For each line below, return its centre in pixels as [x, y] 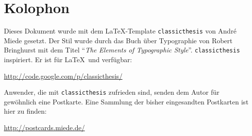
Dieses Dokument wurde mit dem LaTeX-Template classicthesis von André [120, 31]
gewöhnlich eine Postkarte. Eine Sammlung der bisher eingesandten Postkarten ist [126, 101]
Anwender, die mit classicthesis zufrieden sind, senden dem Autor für [112, 92]
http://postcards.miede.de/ [44, 127]
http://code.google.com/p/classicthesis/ [63, 76]
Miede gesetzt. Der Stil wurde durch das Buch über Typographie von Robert [118, 40]
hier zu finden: [25, 111]
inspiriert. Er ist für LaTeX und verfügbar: [68, 59]
